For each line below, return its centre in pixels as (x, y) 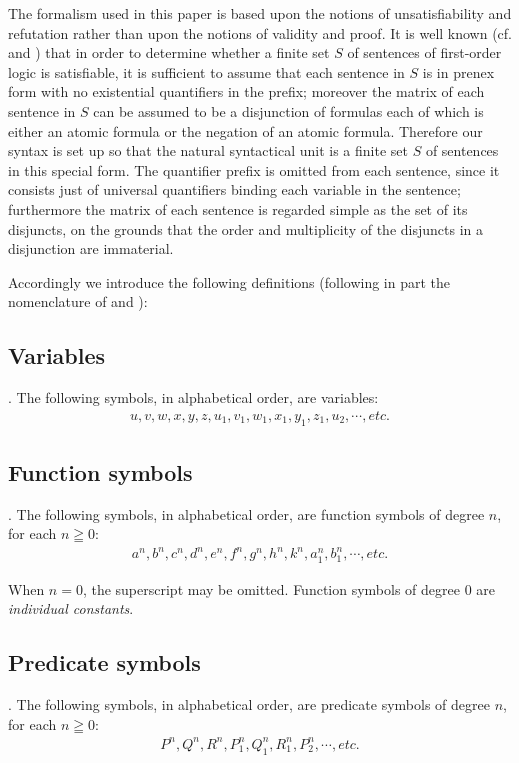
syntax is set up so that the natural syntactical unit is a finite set (208, 150)
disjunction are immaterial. (91, 248)
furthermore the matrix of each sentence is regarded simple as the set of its (238, 208)
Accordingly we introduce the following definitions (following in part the (229, 281)
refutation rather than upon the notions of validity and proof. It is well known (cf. (260, 32)
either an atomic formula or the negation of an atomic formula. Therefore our (245, 130)
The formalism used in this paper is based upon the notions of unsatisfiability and (260, 13)
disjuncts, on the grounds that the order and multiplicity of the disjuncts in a (246, 228)
